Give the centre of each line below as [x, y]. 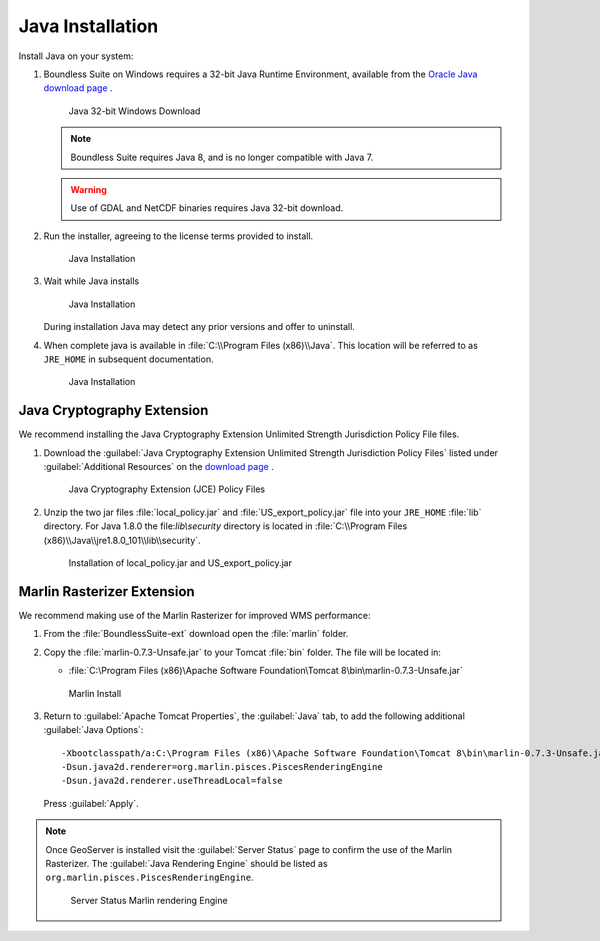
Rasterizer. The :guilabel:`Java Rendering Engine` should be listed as [187, 864]
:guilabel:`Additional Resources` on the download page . [158, 467]
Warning [88, 189]
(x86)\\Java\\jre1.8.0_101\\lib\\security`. [122, 540]
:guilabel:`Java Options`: [93, 730]
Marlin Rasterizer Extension [106, 591]
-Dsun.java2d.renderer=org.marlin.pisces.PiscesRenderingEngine [222, 767]
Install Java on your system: [76, 56]
